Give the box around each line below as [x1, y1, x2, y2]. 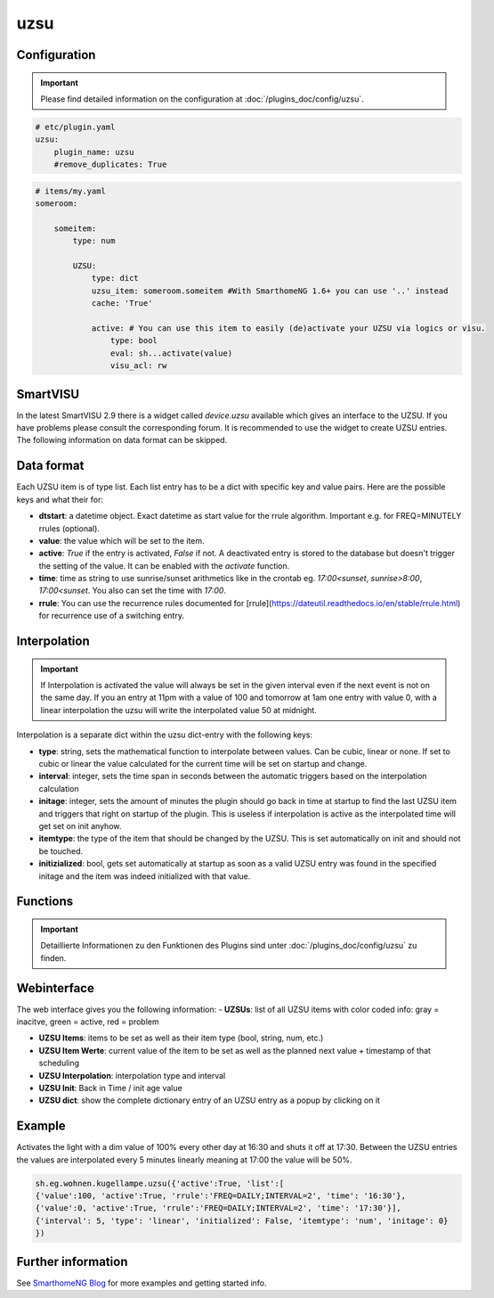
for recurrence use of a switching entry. [38, 611, 184, 621]
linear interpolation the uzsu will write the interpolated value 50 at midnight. [40, 704, 318, 715]
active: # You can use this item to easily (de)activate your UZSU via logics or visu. [91, 323, 486, 333]
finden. [40, 952, 67, 963]
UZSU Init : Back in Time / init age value [38, 1082, 182, 1093]
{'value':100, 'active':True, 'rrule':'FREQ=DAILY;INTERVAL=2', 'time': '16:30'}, [35, 1191, 407, 1201]
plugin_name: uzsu [53, 147, 134, 157]
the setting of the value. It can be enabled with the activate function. [38, 560, 290, 571]
